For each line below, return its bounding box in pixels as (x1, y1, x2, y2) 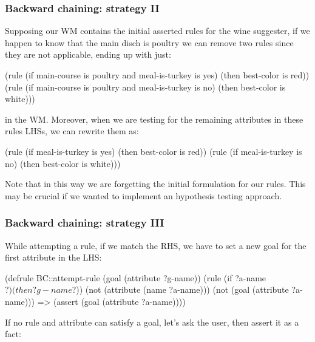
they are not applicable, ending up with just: (5, 48, 171, 61)
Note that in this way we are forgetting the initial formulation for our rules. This (5, 177, 306, 190)
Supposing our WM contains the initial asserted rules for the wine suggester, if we (5, 24, 310, 37)
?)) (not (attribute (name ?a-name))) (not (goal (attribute (72, 283, 289, 296)
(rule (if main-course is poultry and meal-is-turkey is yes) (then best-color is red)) (5, 69, 310, 81)
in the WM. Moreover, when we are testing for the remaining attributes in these (5, 112, 303, 125)
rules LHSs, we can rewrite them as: (5, 125, 139, 137)
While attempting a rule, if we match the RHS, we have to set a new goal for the (5, 239, 307, 251)
